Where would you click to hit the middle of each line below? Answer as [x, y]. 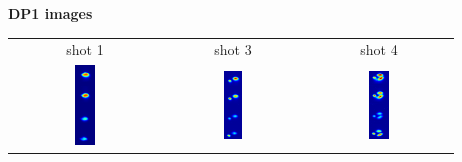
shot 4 [379, 49]
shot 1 [85, 49]
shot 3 [233, 49]
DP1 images [50, 13]
